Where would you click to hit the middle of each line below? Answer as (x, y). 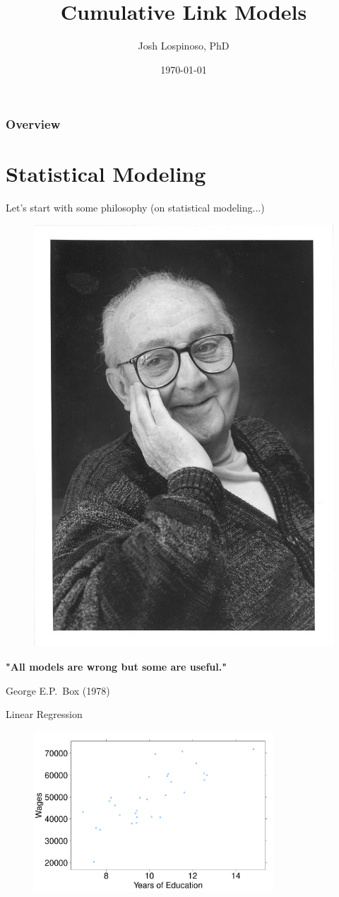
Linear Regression (44, 714)
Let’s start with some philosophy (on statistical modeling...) (135, 208)
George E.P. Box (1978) (58, 690)
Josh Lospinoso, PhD (184, 46)
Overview (33, 124)
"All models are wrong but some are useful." (116, 666)
